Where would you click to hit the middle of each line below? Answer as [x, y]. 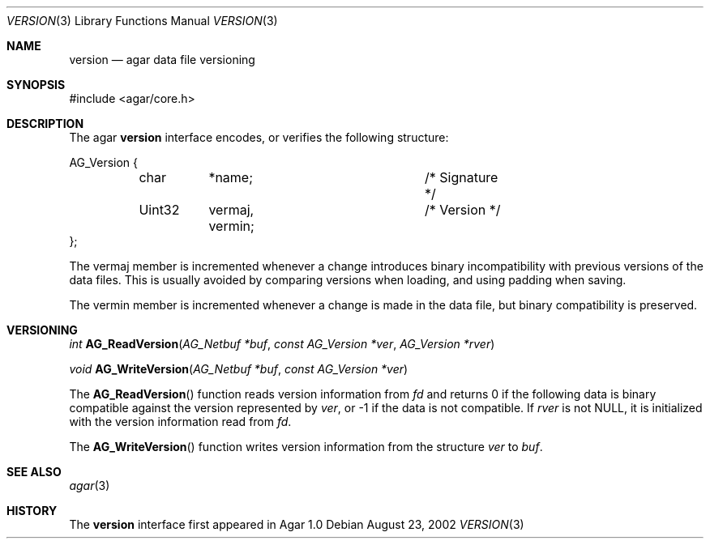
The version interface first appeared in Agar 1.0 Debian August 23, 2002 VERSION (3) [297, 524]
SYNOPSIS [36, 85]
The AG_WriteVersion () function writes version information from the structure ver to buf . [306, 447]
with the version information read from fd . [180, 422]
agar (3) [90, 485]
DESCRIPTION [45, 123]
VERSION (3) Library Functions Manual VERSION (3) [142, 21]
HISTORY [32, 511]
